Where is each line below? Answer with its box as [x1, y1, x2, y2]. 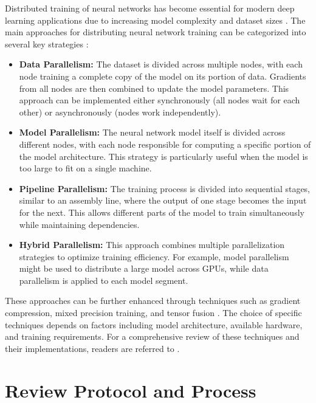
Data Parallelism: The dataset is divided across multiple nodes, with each [19, 58, 303, 71]
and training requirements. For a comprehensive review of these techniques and [5, 330, 300, 343]
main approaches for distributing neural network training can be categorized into [5, 26, 306, 38]
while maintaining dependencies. [19, 218, 140, 230]
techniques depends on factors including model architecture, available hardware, [5, 318, 303, 331]
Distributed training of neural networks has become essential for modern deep [5, 2, 295, 14]
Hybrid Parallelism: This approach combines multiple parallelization [19, 238, 285, 251]
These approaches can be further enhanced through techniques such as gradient [5, 294, 301, 307]
